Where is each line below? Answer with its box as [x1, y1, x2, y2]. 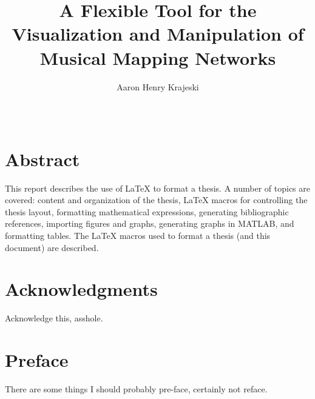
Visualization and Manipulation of [12, 21, 304, 46]
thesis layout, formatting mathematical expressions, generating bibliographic [5, 205, 289, 218]
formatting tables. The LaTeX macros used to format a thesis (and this [5, 229, 271, 241]
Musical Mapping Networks [39, 45, 276, 70]
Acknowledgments [5, 277, 158, 301]
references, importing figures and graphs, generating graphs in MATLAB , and [5, 217, 294, 230]
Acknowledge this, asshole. [5, 312, 103, 324]
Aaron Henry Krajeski [117, 80, 199, 93]
